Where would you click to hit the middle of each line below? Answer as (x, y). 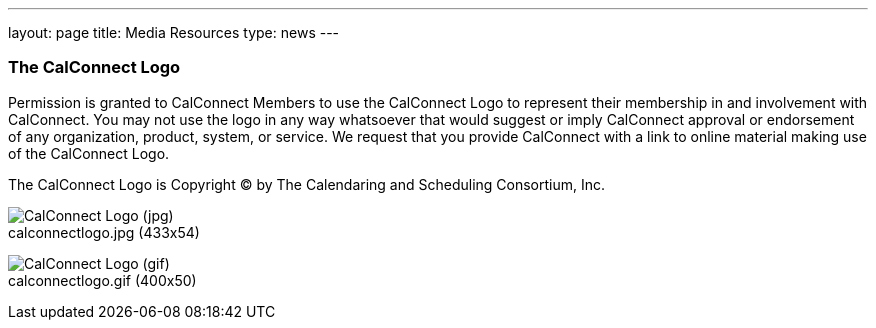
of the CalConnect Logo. (89, 153)
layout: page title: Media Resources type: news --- (174, 32)
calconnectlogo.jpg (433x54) (104, 232)
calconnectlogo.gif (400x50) (102, 280)
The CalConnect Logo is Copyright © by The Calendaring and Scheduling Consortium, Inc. (307, 184)
